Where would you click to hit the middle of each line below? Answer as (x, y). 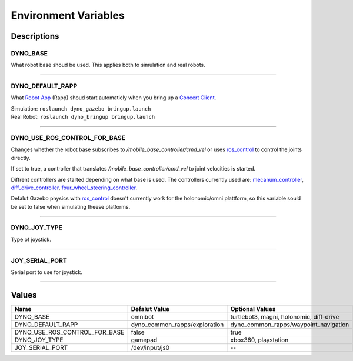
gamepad (144, 340)
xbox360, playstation (259, 340)
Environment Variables (68, 15)
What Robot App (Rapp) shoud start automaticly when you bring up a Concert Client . (114, 98)
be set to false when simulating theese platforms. (71, 206)
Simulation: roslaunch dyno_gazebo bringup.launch (81, 108)
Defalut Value (150, 309)
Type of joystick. (31, 239)
